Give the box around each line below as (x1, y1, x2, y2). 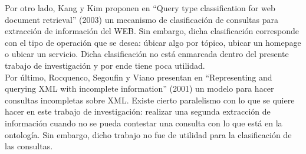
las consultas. (5, 140, 53, 152)
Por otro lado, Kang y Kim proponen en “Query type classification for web (5, 2, 275, 14)
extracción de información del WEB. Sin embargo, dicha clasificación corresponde (5, 25, 299, 37)
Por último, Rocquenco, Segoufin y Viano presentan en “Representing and (5, 71, 272, 83)
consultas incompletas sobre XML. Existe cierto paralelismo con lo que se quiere (5, 93, 295, 106)
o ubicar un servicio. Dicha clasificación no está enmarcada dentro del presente (5, 48, 289, 60)
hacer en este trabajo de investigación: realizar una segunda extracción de (5, 105, 271, 118)
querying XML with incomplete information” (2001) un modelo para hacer (5, 82, 274, 95)
